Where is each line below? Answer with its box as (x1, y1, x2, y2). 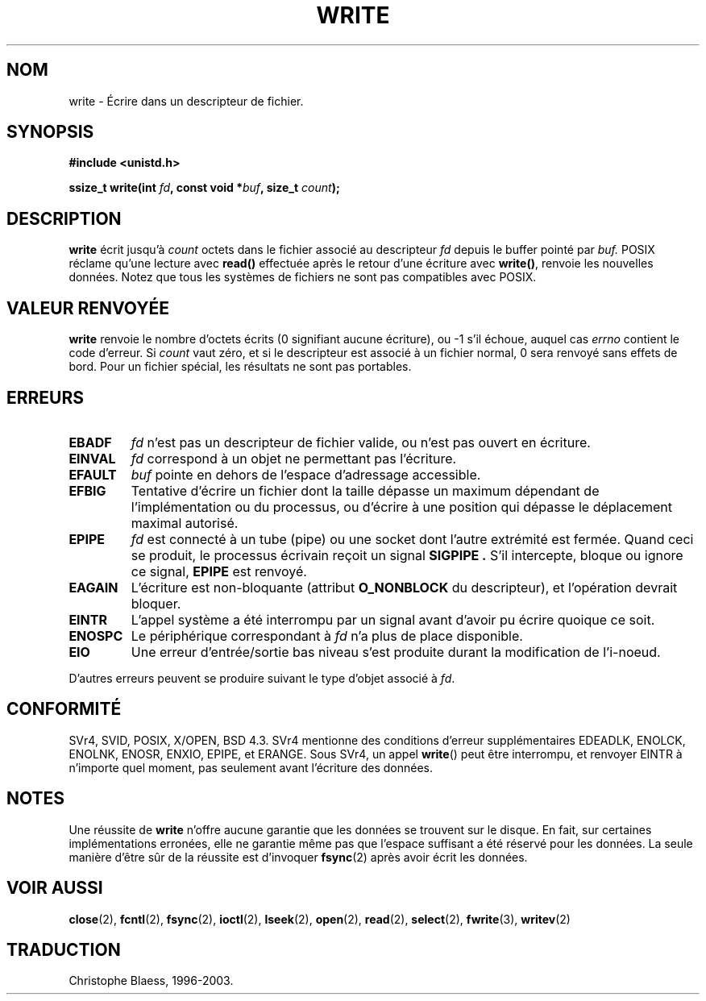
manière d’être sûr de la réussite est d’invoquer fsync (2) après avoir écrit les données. (69, 849, 528, 864)
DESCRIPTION (6, 208, 122, 229)
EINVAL (69, 450, 116, 467)
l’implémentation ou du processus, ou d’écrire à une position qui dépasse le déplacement (131, 498, 672, 515)
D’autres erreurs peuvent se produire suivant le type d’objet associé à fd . (69, 671, 455, 685)
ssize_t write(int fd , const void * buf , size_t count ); (69, 181, 340, 195)
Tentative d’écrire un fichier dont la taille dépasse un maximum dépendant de (131, 482, 600, 499)
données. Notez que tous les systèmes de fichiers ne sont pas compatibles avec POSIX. (69, 270, 537, 285)
